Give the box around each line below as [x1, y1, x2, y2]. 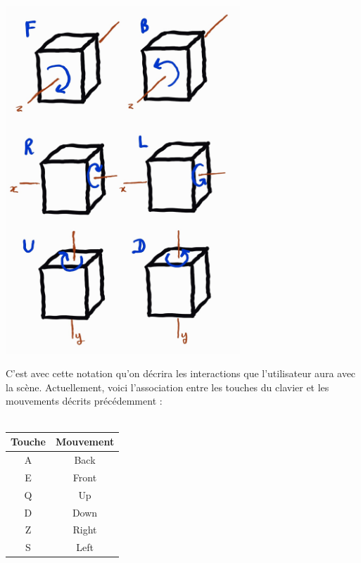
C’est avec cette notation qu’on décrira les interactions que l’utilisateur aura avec [6, 366, 356, 381]
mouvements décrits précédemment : [6, 393, 163, 408]
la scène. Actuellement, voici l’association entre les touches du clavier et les [6, 379, 329, 394]
